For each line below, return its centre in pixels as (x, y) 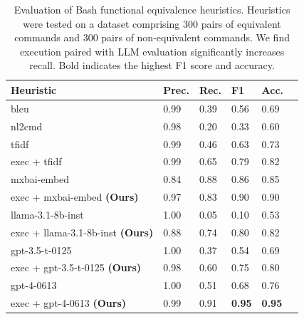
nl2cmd (27, 126)
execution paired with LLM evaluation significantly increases (152, 51)
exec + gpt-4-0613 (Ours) (69, 303)
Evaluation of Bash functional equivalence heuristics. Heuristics (152, 9)
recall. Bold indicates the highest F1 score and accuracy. (152, 65)
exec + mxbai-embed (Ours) (75, 197)
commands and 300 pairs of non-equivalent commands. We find (152, 37)
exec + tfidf (36, 161)
